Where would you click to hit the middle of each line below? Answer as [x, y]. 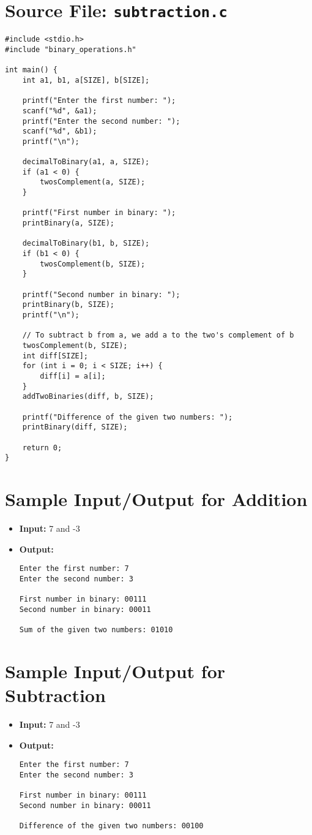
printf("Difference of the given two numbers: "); [128, 417]
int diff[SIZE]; [55, 356]
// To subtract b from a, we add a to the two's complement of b [158, 335]
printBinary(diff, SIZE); [75, 427]
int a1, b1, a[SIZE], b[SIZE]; [86, 80]
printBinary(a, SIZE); [68, 223]
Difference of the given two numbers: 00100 [111, 826]
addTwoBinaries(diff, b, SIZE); [88, 397]
